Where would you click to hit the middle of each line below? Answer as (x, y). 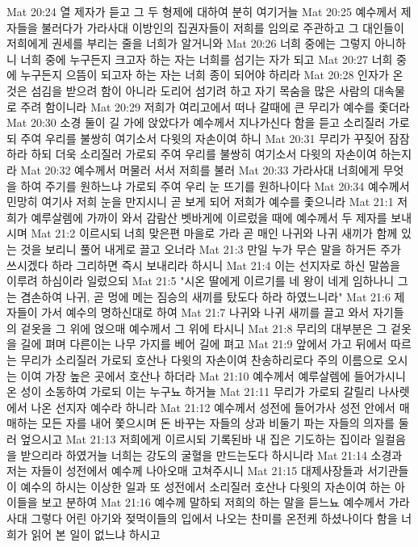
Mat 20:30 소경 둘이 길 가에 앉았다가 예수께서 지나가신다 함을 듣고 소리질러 (196, 122)
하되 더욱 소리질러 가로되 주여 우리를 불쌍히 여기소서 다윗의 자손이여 (204, 154)
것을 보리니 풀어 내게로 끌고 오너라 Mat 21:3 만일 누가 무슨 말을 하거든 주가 (211, 248)
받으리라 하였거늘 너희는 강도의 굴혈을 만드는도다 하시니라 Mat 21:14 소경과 (211, 454)
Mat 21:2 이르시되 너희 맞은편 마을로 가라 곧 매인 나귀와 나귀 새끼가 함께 (214, 233)
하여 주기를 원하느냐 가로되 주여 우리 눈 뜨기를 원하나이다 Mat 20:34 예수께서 (215, 185)
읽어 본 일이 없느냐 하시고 (96, 534)
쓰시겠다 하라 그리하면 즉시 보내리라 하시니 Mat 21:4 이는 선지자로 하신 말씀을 (203, 265)
